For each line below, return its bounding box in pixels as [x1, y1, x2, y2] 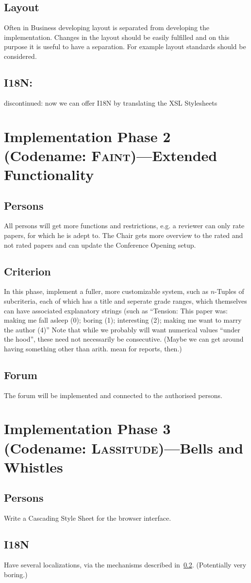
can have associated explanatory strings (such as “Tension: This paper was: [4, 305, 228, 315]
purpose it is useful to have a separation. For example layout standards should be [4, 41, 246, 52]
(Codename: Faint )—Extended [4, 145, 218, 165]
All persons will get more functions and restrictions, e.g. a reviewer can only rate [4, 220, 245, 231]
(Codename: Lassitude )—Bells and [4, 437, 243, 457]
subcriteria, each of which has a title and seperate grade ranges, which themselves [4, 295, 247, 306]
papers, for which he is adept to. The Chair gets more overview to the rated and [4, 230, 243, 240]
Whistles [4, 456, 63, 476]
